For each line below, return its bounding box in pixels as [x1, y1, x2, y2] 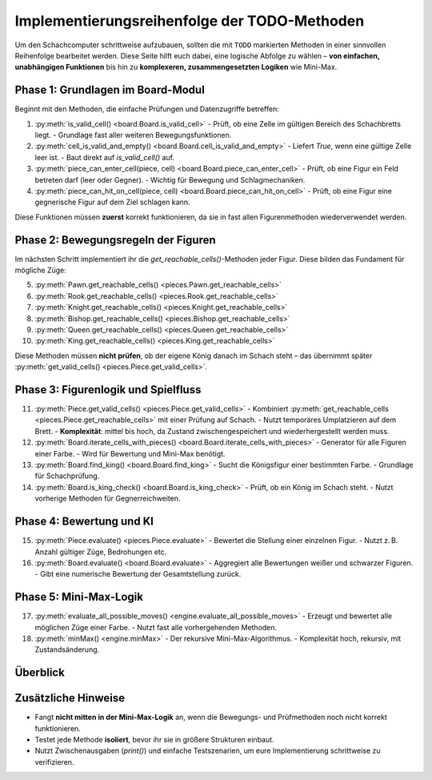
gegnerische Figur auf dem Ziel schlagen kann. [34, 197, 190, 207]
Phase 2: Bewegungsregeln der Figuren [14, 233, 216, 247]
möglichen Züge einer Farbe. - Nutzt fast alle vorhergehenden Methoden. [34, 622, 278, 632]
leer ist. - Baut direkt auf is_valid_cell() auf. [34, 152, 175, 162]
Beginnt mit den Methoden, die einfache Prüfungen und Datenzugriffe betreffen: [14, 104, 279, 114]
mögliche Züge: [14, 265, 67, 275]
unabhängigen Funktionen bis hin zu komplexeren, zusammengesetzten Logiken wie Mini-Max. [14, 62, 338, 72]
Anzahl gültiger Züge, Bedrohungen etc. [34, 547, 167, 557]
